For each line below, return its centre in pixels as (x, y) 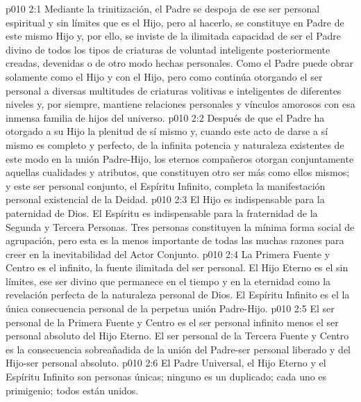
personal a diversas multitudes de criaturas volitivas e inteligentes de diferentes (174, 90)
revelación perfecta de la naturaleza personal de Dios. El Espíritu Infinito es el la (178, 295)
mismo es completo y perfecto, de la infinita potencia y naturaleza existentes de (175, 144)
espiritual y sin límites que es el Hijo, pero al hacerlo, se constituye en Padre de (175, 22)
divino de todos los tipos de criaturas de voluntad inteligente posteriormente (168, 49)
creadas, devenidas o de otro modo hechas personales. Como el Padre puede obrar (179, 63)
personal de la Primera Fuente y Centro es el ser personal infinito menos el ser (172, 322)
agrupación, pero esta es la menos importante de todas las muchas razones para (175, 240)
